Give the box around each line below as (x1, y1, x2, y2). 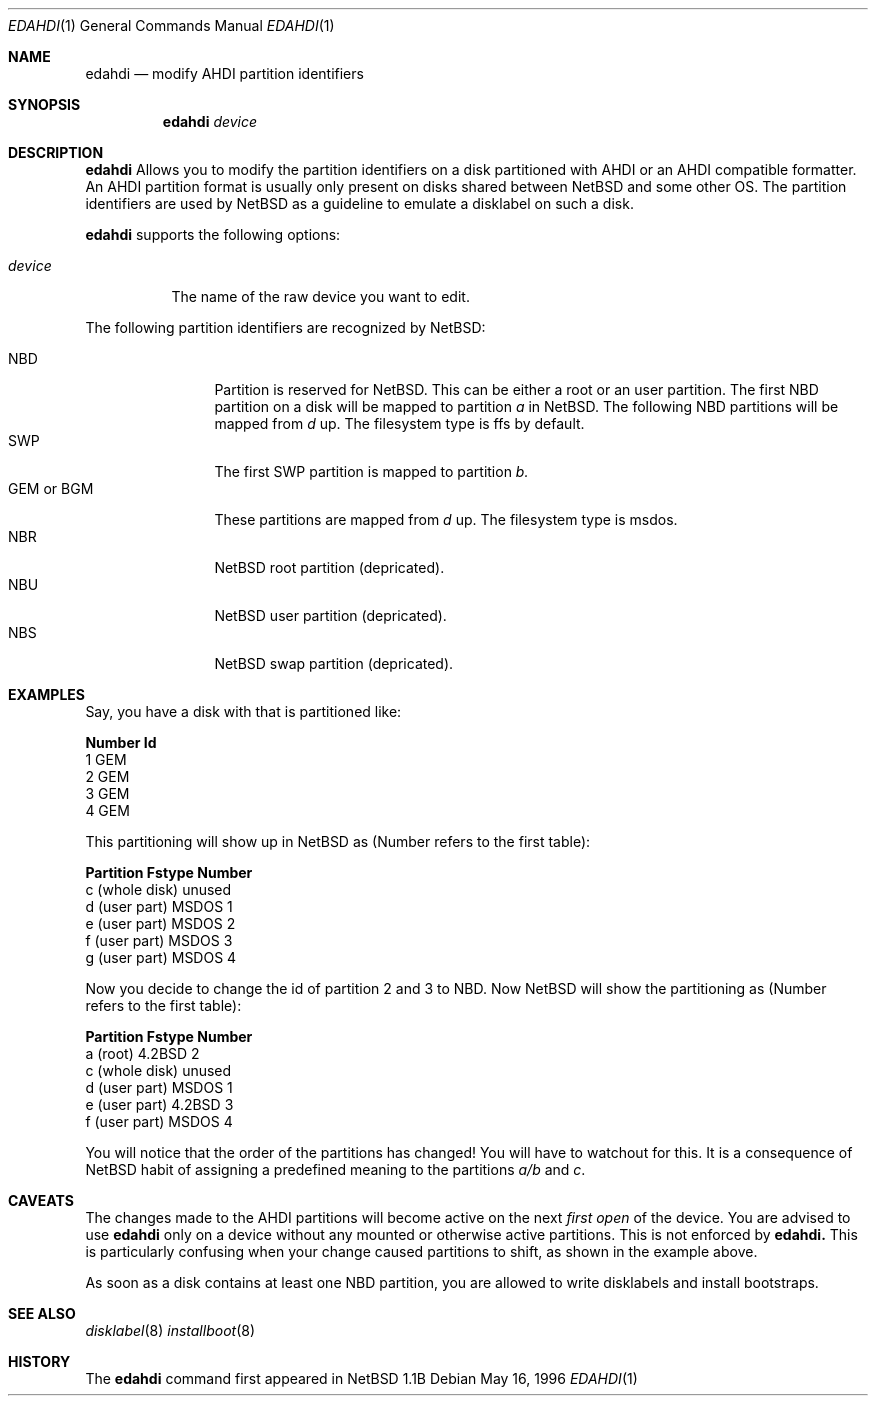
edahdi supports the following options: (85, 226, 341, 243)
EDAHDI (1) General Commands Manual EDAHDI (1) (8, 17, 335, 34)
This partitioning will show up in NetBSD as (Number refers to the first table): (85, 833, 591, 850)
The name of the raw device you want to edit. (171, 288, 470, 305)
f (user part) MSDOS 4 (85, 1113, 233, 1130)
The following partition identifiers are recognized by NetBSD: (85, 319, 486, 336)
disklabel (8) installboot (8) (85, 1322, 256, 1339)
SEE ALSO (8, 1305, 76, 1322)
